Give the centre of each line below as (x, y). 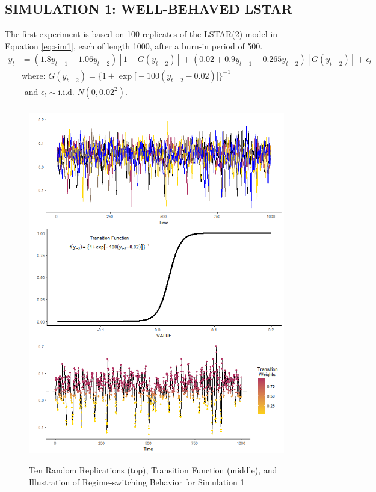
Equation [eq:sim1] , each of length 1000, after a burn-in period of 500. (134, 45)
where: (33, 76)
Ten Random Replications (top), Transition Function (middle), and (153, 469)
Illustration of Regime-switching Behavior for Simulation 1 (137, 481)
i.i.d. (66, 92)
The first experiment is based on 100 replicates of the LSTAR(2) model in (141, 34)
